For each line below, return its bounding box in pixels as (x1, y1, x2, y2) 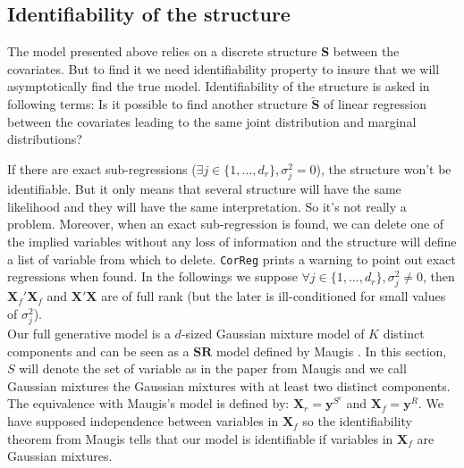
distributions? (7, 130, 82, 148)
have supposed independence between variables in (7, 412, 279, 430)
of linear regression (324, 95, 427, 113)
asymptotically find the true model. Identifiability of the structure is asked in (7, 77, 430, 96)
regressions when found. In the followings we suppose (7, 267, 298, 286)
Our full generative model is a (7, 324, 171, 343)
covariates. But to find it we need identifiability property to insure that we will (7, 59, 440, 78)
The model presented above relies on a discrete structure (7, 42, 317, 61)
